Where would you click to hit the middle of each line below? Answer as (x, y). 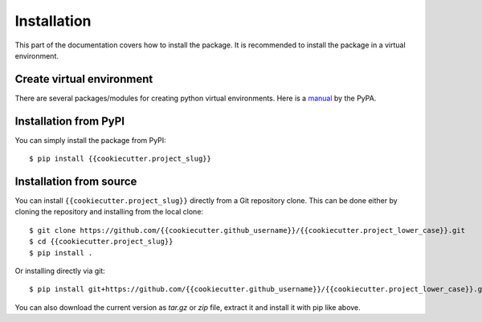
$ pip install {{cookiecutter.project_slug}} (120, 159)
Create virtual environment (84, 79)
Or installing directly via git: (60, 271)
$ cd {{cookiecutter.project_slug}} (101, 242)
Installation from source (76, 181)
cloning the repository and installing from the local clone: (109, 212)
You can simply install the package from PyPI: (90, 140)
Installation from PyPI (69, 121)
